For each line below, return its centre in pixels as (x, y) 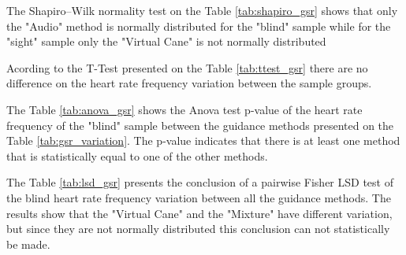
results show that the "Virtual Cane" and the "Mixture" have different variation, (199, 213)
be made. (28, 244)
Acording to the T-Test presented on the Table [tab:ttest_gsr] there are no (187, 67)
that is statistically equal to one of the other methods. (137, 155)
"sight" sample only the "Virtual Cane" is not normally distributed (166, 41)
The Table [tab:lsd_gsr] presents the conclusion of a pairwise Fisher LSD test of (200, 182)
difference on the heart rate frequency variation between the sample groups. (189, 83)
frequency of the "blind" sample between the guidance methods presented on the (200, 125)
